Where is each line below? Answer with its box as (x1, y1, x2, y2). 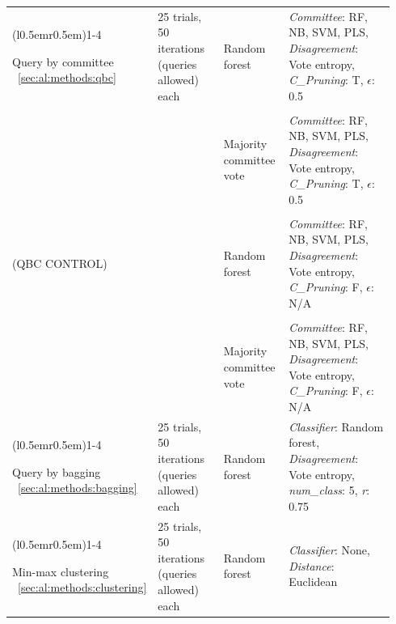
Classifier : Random (289, 418, 384, 435)
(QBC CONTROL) (12, 254, 107, 271)
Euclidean (289, 573, 338, 590)
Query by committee (12, 53, 114, 70)
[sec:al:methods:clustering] (18, 579, 147, 596)
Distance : (289, 557, 335, 574)
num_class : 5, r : (289, 482, 370, 499)
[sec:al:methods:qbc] (18, 69, 116, 86)
